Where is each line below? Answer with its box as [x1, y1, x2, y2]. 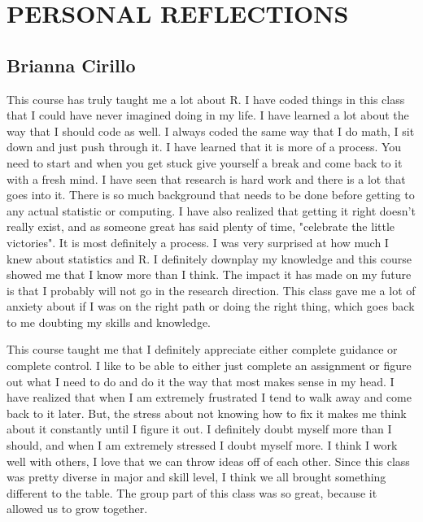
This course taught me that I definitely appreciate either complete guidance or [7, 341, 398, 358]
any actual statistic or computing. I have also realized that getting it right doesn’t [7, 202, 416, 219]
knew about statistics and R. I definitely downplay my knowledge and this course [7, 250, 412, 267]
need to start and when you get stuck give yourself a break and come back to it [7, 154, 403, 171]
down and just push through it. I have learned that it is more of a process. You [7, 138, 402, 155]
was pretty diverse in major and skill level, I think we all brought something [7, 468, 386, 485]
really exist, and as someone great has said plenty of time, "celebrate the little [7, 218, 395, 235]
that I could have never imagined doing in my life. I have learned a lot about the [7, 107, 409, 124]
